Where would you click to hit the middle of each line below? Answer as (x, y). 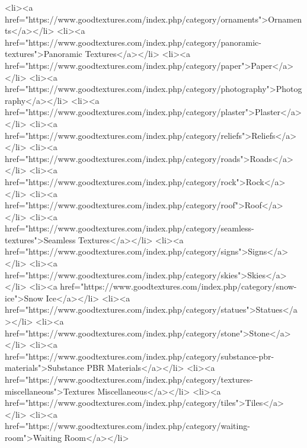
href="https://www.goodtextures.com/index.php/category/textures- (129, 379)
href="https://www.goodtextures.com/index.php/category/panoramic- (133, 42)
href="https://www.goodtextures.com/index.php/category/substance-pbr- (140, 356)
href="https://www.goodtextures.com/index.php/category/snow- (178, 286)
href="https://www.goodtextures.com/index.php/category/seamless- (129, 228)
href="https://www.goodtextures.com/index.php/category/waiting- (127, 426)
